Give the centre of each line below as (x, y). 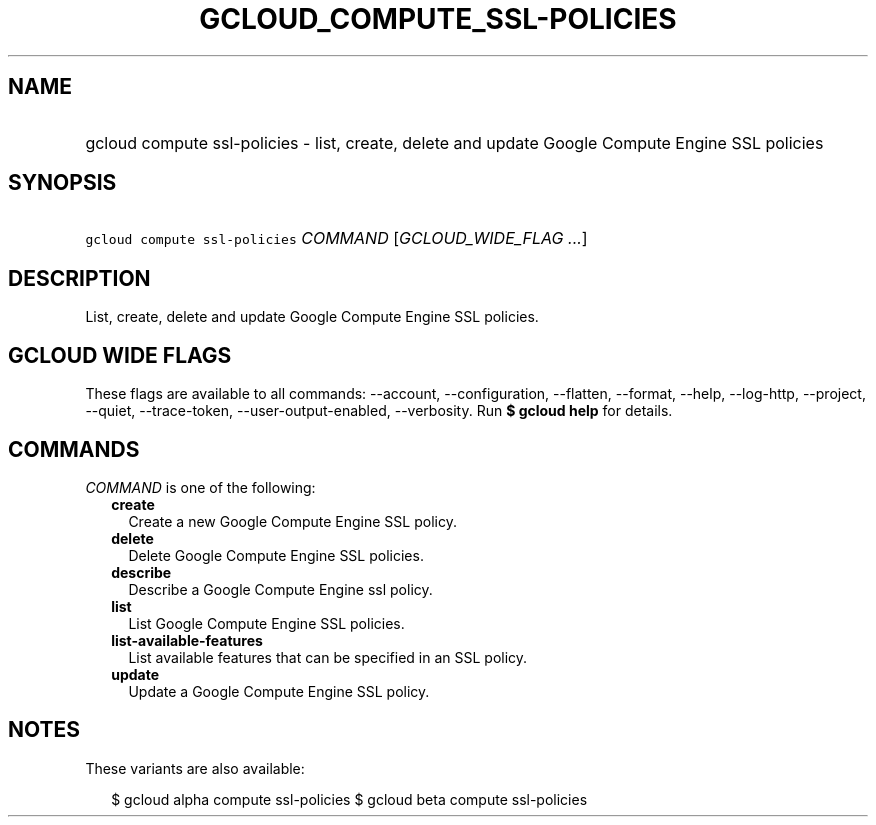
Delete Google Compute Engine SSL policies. (276, 555)
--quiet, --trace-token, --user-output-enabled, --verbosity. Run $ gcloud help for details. (379, 411)
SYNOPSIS (62, 183)
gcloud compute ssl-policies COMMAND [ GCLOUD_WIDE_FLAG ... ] (336, 238)
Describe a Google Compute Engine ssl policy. (280, 589)
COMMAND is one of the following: (200, 487)
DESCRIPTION (79, 278)
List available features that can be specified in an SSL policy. (328, 657)
